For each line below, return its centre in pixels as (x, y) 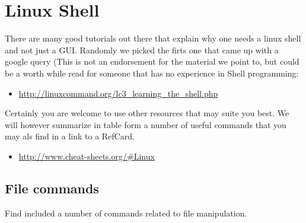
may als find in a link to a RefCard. (70, 136)
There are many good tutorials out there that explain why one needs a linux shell (153, 38)
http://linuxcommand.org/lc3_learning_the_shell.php (118, 93)
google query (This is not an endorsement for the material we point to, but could (152, 61)
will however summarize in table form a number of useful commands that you (146, 124)
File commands (52, 188)
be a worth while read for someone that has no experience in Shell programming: (152, 73)
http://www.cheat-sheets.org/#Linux (87, 156)
